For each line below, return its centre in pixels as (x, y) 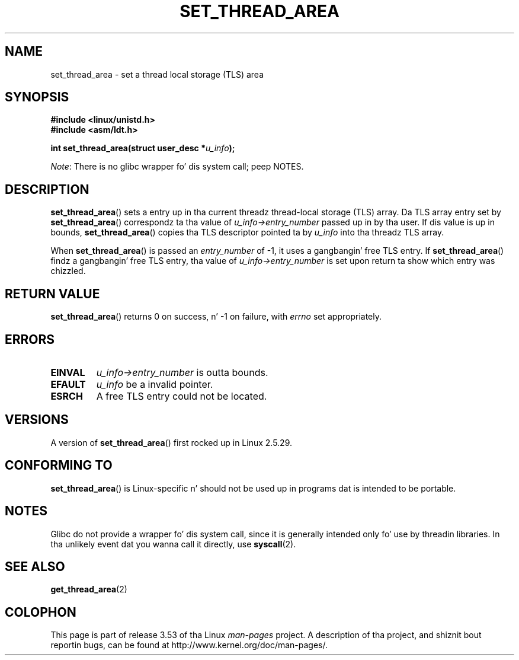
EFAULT (68, 384)
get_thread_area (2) (89, 589)
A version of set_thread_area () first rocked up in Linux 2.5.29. (172, 442)
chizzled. (68, 271)
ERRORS (30, 339)
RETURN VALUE (52, 294)
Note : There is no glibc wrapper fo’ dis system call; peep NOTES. (177, 167)
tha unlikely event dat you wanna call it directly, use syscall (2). (173, 544)
